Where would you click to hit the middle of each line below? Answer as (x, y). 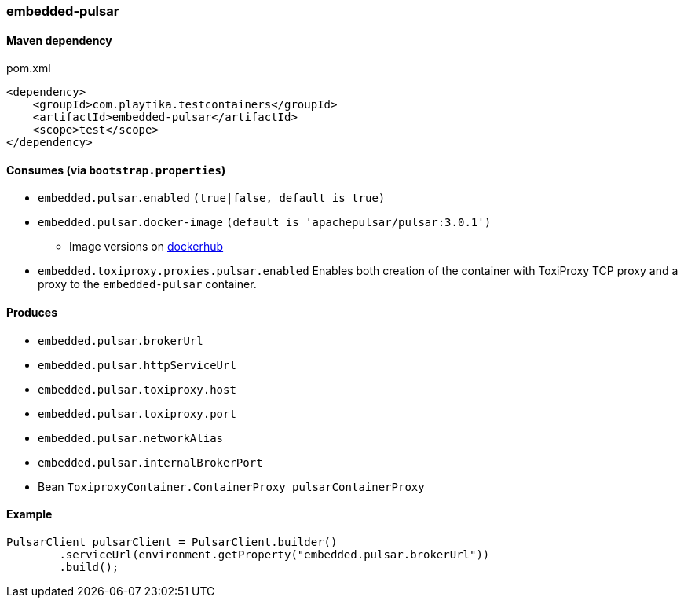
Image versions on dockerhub (146, 247)
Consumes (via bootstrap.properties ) (116, 170)
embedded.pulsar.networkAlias (131, 438)
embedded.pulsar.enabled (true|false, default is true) (212, 198)
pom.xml (29, 68)
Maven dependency (59, 40)
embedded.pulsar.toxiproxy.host (137, 389)
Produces (32, 313)
